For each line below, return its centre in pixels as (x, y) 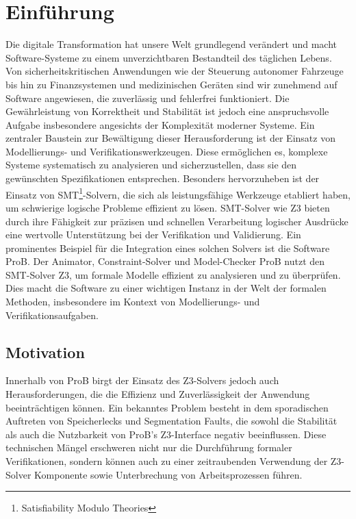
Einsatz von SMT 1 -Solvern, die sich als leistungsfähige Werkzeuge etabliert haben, (178, 193)
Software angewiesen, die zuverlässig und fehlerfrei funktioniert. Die (148, 98)
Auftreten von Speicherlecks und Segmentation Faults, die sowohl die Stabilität (171, 421)
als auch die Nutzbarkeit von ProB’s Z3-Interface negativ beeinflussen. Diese (166, 434)
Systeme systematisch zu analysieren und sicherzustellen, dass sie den (151, 165)
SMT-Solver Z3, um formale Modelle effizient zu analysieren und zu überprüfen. (173, 274)
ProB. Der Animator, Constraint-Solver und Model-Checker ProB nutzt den (165, 261)
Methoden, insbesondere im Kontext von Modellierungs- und (133, 302)
